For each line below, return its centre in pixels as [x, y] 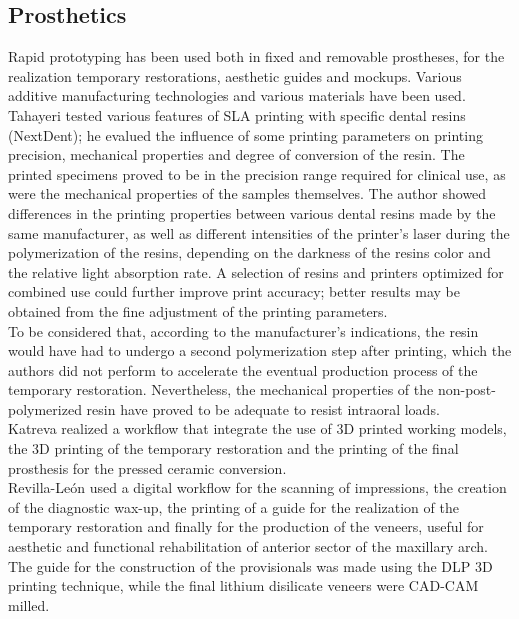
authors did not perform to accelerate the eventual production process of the [243, 369]
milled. [29, 604]
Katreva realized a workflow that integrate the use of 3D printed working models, [257, 428]
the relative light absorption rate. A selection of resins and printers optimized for [256, 271]
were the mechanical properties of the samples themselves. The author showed [247, 193]
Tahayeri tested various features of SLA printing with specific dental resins [237, 114]
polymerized [45, 408]
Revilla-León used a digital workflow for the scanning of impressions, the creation [257, 487]
